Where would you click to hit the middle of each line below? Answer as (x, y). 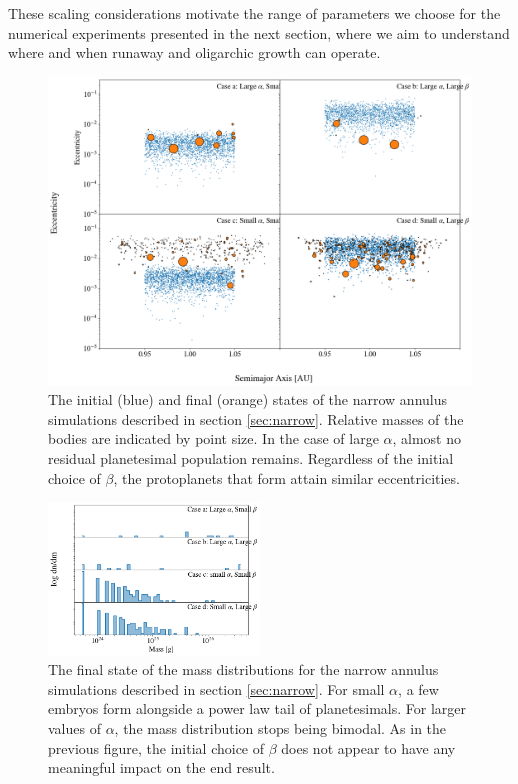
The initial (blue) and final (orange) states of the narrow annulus (247, 399)
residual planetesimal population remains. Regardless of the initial (251, 458)
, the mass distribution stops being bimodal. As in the (280, 728)
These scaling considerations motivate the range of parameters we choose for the (254, 13)
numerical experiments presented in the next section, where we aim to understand (259, 32)
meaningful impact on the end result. (161, 767)
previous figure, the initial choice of (156, 747)
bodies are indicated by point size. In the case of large (213, 438)
